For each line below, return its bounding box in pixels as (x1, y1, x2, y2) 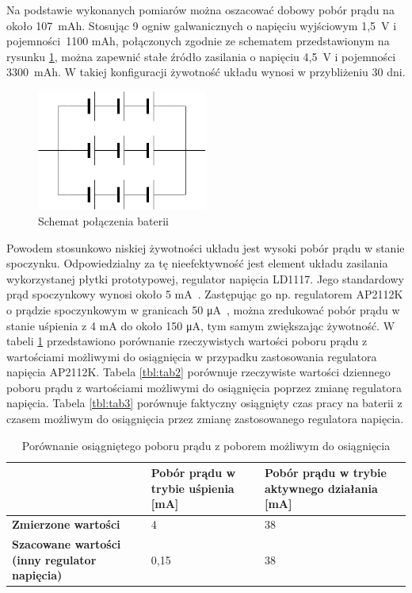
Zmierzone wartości (12, 516, 120, 533)
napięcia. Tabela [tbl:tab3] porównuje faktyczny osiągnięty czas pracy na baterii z (6, 395, 402, 411)
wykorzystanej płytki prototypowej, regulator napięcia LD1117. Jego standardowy (6, 270, 404, 287)
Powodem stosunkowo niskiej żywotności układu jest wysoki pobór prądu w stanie (6, 239, 405, 256)
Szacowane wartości (12, 536, 121, 553)
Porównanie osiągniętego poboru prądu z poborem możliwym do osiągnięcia (21, 437, 391, 453)
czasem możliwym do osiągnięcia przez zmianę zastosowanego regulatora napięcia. (6, 410, 404, 427)
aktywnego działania (264, 479, 378, 496)
